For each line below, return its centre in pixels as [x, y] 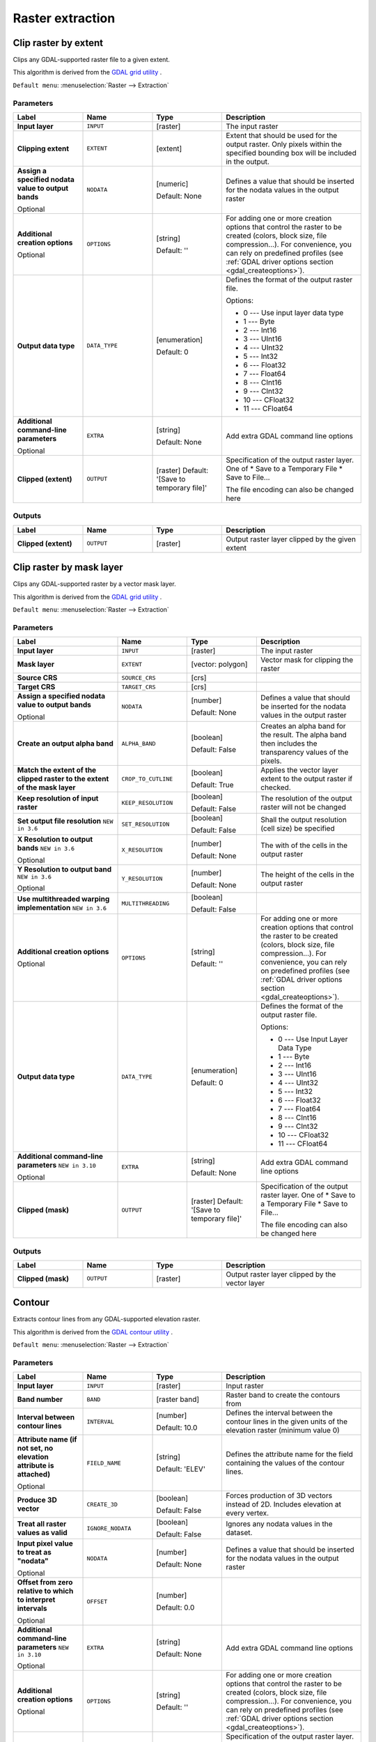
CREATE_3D [102, 1504]
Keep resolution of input [58, 799]
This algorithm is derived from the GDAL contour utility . [93, 1332]
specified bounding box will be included [291, 153]
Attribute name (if [47, 1440]
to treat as [34, 1552]
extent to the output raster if [307, 779]
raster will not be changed [303, 807]
